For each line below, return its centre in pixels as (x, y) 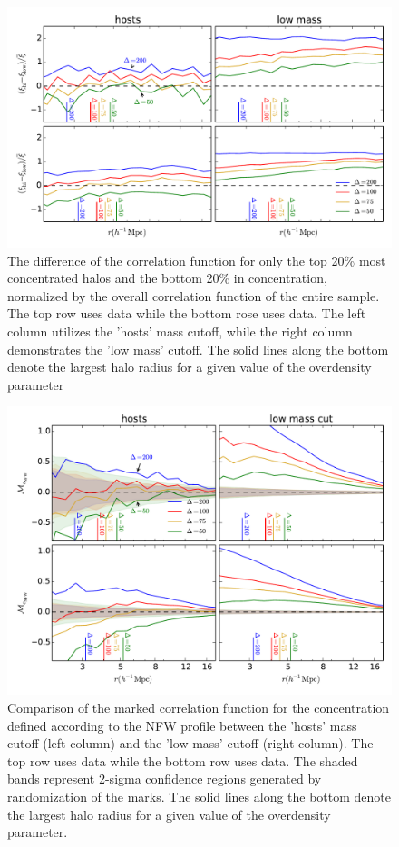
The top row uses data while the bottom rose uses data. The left (187, 313)
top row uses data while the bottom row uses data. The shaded (183, 760)
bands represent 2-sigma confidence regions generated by (165, 779)
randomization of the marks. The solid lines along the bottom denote (199, 796)
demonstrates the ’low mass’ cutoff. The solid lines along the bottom (198, 349)
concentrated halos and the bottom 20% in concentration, (167, 278)
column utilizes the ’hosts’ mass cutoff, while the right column (180, 331)
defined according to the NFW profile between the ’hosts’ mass (182, 725)
